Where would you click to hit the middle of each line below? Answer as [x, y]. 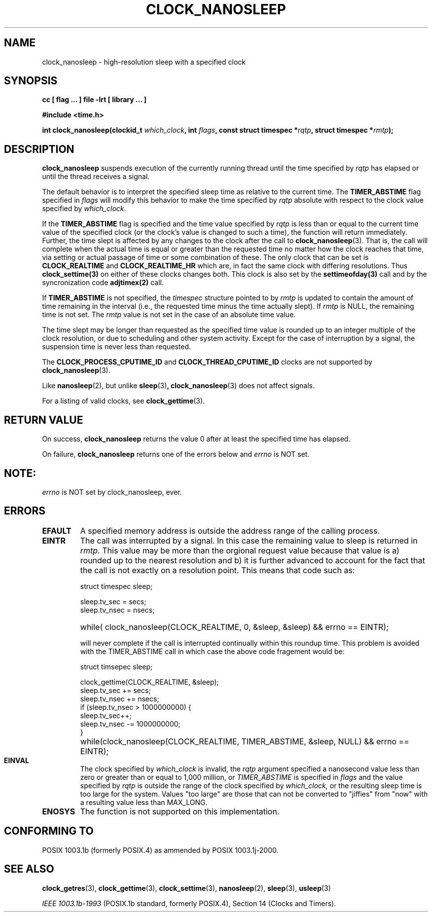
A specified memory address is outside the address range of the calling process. [230, 531]
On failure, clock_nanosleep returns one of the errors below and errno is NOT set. [176, 454]
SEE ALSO [29, 869]
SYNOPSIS [31, 81]
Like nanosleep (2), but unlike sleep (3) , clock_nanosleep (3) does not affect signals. [179, 386]
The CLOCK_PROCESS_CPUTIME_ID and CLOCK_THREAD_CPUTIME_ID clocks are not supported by [207, 362]
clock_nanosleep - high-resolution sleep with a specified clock [144, 62]
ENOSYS [59, 811]
